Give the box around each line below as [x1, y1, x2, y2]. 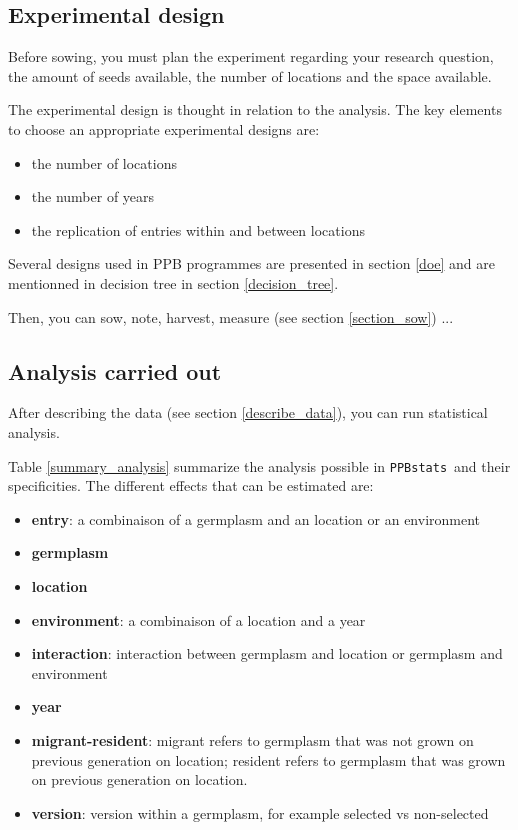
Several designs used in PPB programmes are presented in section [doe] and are [8, 253, 495, 274]
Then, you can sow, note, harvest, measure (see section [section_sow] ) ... [8, 306, 454, 327]
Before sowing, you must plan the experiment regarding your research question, [8, 46, 494, 67]
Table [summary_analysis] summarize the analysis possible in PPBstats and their [8, 455, 511, 476]
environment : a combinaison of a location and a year [31, 609, 366, 630]
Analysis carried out [8, 355, 222, 386]
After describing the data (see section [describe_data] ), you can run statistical [8, 402, 488, 423]
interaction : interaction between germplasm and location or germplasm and [31, 643, 503, 664]
